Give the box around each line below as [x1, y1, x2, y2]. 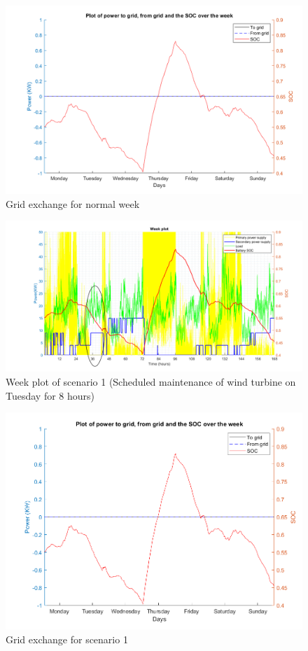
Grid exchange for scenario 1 [6, 631, 128, 646]
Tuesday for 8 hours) [6, 388, 95, 402]
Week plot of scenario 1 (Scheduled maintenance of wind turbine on [6, 374, 296, 389]
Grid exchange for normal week [6, 196, 140, 211]
